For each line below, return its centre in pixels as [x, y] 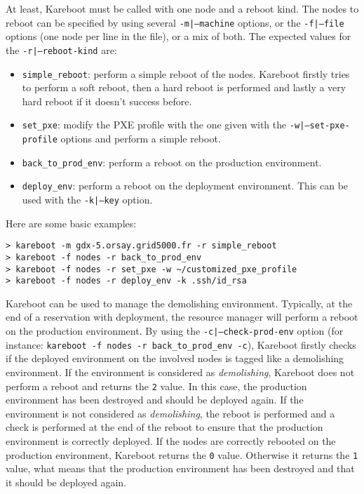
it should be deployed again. [66, 482]
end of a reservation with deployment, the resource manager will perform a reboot [182, 317]
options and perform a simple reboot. [141, 138]
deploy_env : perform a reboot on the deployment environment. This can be [185, 186]
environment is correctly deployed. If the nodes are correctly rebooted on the [171, 440]
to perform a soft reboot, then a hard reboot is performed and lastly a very [184, 87]
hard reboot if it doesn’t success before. [107, 101]
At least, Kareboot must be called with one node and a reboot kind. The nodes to [182, 8]
